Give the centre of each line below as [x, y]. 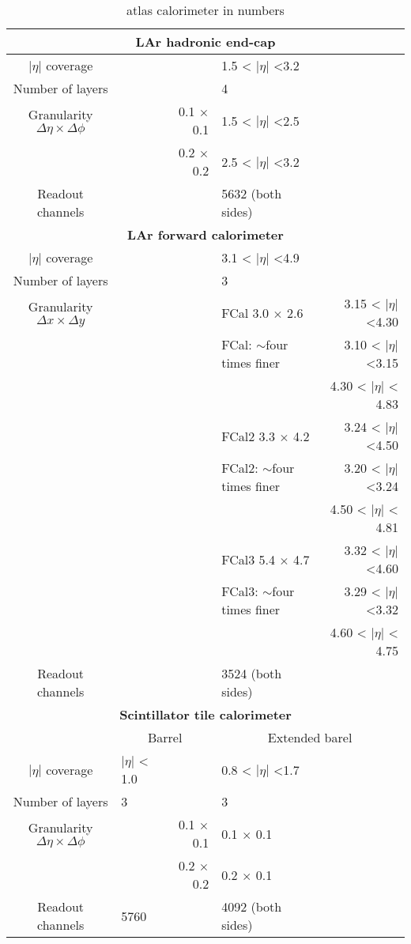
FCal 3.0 [245, 312]
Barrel [165, 737]
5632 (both [252, 193]
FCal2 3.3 [248, 436]
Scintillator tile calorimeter [205, 714]
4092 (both [252, 906]
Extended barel [310, 737]
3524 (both [252, 673]
